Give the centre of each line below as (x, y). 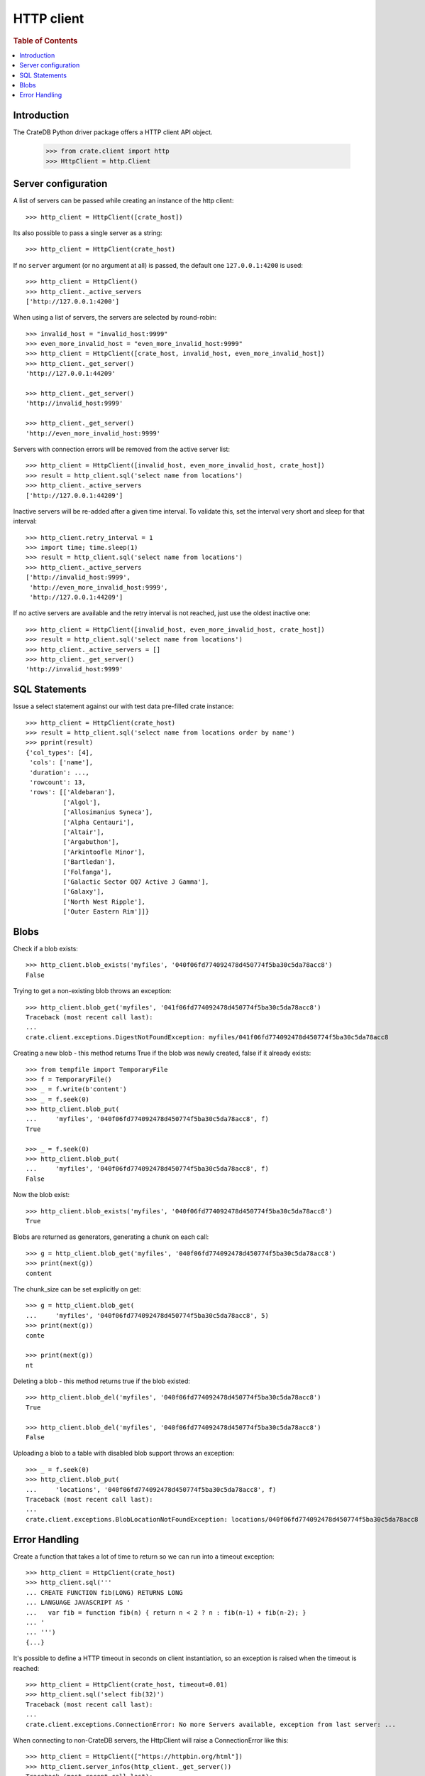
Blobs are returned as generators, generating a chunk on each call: (111, 1237)
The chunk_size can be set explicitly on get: (77, 1289)
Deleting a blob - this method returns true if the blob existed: (102, 1381)
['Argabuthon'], (91, 842)
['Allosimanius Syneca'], (108, 812)
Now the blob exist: (42, 1195)
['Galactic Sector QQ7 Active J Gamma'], (136, 882)
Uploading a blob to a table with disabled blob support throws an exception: (124, 1453)
